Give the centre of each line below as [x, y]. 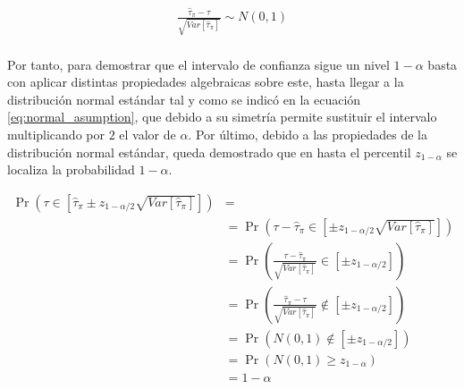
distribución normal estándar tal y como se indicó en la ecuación [184, 99]
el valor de [148, 134]
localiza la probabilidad [71, 169]
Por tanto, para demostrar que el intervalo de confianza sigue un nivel [198, 64]
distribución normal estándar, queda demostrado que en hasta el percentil [209, 152]
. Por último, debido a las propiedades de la [308, 134]
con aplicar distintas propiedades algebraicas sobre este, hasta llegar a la [206, 82]
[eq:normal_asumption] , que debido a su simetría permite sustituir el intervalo [222, 117]
